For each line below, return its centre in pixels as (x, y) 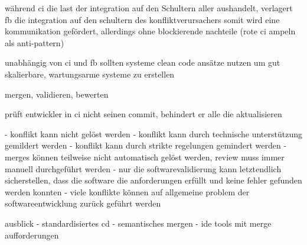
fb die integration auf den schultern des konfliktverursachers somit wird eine (142, 19)
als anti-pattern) (35, 42)
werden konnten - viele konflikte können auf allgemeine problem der (127, 191)
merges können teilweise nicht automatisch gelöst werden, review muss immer (145, 157)
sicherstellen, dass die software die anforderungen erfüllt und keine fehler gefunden (153, 180)
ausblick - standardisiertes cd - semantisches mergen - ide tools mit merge (138, 223)
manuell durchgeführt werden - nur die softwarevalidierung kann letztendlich (143, 168)
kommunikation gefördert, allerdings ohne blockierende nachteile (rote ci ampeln (150, 31)
